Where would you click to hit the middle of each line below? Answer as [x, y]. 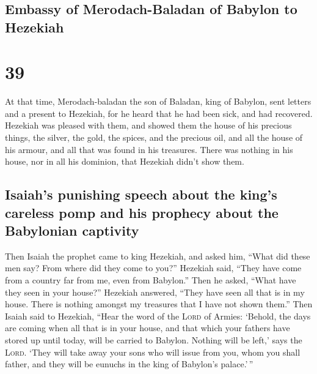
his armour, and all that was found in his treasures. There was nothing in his [149, 149]
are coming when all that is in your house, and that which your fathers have [148, 328]
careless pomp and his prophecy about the [142, 212]
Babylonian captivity [72, 230]
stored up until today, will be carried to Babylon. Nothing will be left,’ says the [154, 340]
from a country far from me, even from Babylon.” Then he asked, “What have [151, 280]
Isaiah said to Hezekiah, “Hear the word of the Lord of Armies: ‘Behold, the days [158, 316]
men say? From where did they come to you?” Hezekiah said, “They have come [153, 268]
